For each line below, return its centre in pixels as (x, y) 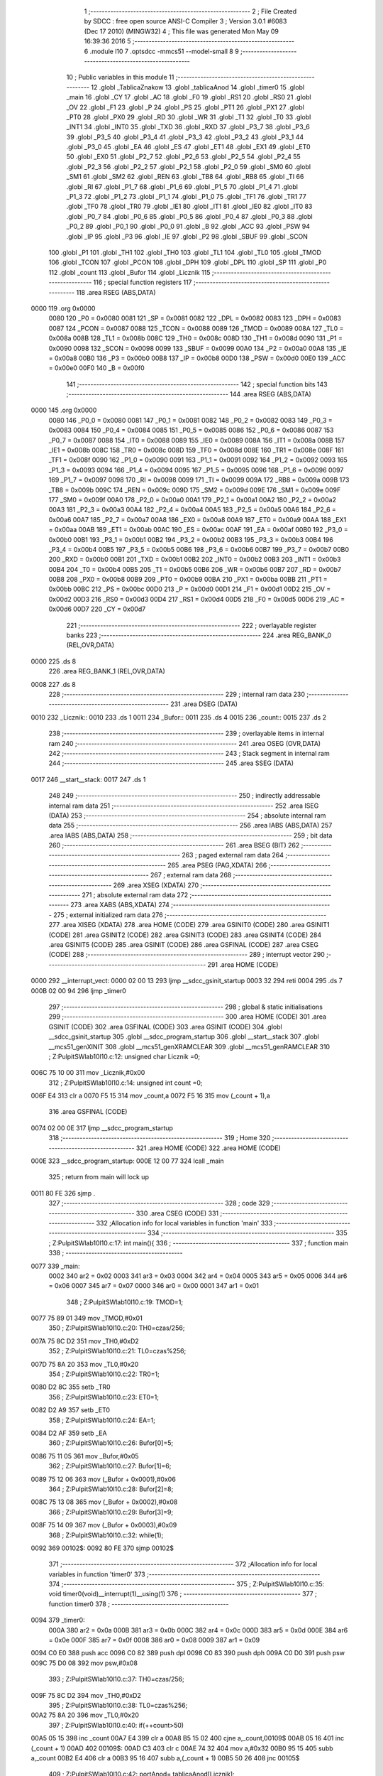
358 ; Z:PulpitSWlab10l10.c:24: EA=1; (102, 1420)
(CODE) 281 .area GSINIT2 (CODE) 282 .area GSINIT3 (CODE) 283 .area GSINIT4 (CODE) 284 (185, 935)
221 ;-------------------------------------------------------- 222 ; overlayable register (191, 625)
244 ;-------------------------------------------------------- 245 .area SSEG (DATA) (171, 763)
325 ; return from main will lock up (99, 1177)
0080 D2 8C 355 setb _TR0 (71, 1387)
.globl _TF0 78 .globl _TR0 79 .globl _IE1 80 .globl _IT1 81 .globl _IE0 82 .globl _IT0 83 (189, 207)
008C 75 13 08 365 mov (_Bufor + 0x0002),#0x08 (104, 1502)
